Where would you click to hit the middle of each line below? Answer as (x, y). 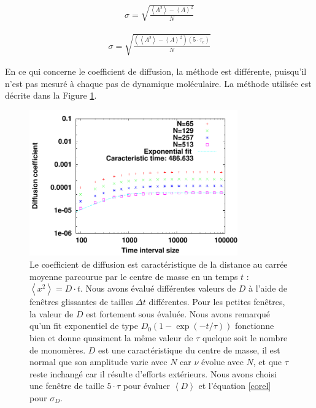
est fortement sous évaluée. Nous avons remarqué (178, 313)
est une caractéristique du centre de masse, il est (189, 349)
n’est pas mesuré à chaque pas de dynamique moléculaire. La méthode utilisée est (158, 83)
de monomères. (58, 349)
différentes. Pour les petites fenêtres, (217, 302)
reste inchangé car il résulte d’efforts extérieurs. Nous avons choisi (153, 373)
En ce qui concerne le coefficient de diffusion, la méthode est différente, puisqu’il (156, 71)
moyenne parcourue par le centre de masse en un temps (134, 276)
